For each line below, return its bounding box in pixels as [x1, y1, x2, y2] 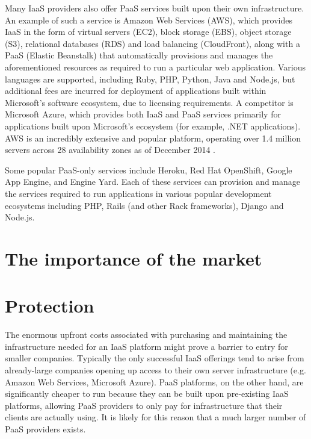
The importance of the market [5, 246, 262, 270]
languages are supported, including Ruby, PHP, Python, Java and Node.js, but [5, 72, 295, 85]
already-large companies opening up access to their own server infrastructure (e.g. [5, 363, 306, 376]
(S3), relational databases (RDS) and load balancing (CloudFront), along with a [5, 37, 300, 49]
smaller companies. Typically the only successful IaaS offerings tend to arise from [5, 352, 304, 364]
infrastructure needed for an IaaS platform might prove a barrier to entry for [5, 340, 288, 352]
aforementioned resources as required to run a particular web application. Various [5, 60, 306, 73]
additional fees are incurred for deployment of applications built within [5, 84, 266, 97]
